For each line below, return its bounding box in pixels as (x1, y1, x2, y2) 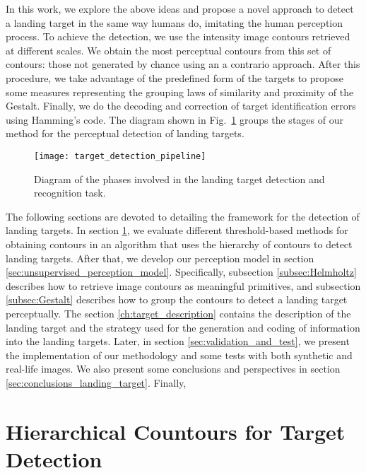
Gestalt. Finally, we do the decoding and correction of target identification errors (6, 98, 356, 113)
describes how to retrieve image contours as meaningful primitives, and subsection (6, 278, 361, 293)
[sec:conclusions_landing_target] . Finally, (6, 375, 187, 390)
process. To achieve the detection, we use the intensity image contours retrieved (6, 29, 350, 44)
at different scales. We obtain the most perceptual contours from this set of (6, 42, 331, 57)
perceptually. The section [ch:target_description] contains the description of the (6, 305, 351, 320)
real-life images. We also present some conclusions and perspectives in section (6, 361, 341, 376)
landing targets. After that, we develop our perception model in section (6, 250, 314, 265)
